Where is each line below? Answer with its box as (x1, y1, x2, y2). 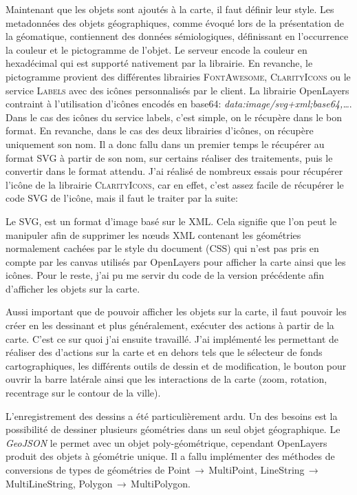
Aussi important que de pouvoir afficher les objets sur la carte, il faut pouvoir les (6, 304, 347, 319)
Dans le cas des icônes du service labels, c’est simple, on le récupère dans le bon (6, 109, 342, 124)
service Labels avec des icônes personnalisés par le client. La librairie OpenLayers (6, 83, 349, 97)
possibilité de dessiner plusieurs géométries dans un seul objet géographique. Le (6, 422, 340, 436)
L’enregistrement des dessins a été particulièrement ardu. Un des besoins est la (6, 408, 338, 423)
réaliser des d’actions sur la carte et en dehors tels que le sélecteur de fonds (6, 345, 323, 359)
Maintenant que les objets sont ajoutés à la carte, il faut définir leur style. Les (6, 2, 334, 16)
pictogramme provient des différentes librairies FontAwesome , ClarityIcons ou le (6, 69, 351, 83)
